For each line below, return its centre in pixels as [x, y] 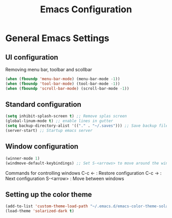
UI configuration [32, 57]
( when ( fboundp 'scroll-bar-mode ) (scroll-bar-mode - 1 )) [67, 88]
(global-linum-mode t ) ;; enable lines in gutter [59, 121]
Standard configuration [44, 104]
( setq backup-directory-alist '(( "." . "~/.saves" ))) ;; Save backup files [88, 126]
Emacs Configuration [86, 9]
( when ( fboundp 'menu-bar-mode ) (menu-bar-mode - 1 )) [63, 79]
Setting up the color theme [49, 194]
